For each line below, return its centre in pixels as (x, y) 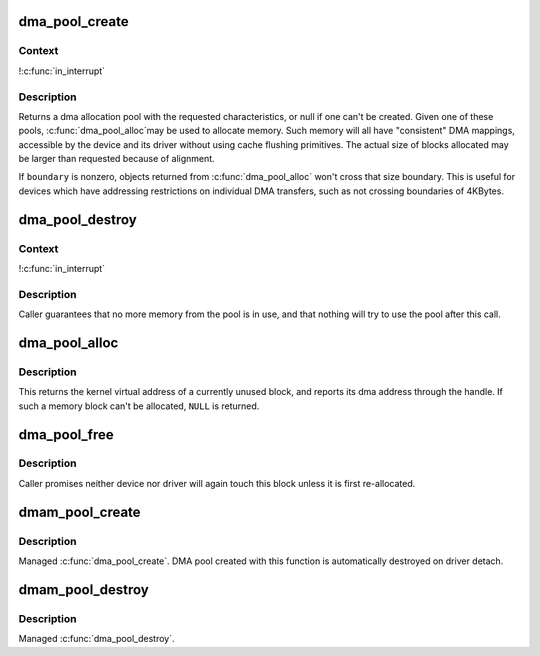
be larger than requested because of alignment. (116, 159)
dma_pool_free (66, 434)
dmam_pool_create (79, 511)
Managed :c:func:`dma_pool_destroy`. (96, 639)
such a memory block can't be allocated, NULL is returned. (139, 406)
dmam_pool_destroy (83, 589)
